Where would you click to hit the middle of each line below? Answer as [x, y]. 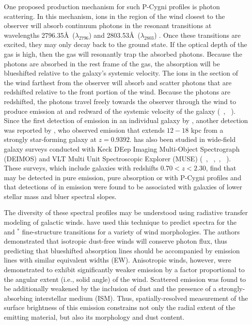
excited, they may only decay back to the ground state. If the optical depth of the [126, 44]
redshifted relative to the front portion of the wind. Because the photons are [117, 92]
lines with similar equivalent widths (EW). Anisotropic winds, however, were [118, 260]
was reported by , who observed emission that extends [84, 130]
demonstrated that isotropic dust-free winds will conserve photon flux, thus [116, 241]
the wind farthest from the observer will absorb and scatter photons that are [118, 82]
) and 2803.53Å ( [115, 35]
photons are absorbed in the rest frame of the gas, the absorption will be [112, 63]
